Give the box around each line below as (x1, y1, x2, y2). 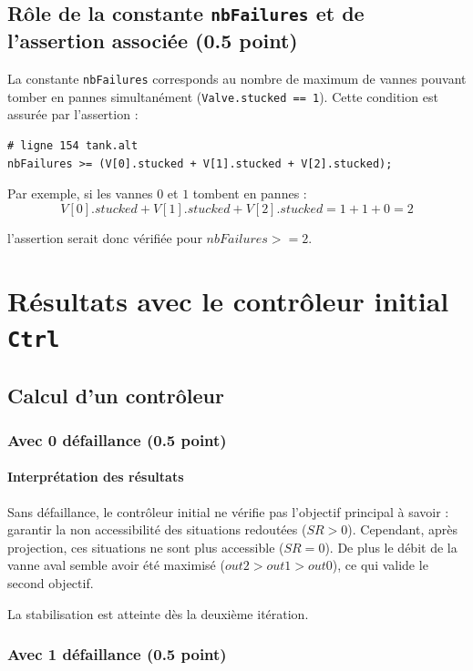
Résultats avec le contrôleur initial (7, 281, 449, 319)
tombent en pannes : (192, 184, 307, 203)
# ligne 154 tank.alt (7, 139, 139, 153)
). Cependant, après (347, 520, 458, 539)
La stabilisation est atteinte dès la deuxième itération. (7, 604, 309, 623)
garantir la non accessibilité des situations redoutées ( (7, 520, 307, 539)
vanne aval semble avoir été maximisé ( (7, 555, 225, 574)
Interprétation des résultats (7, 467, 184, 486)
